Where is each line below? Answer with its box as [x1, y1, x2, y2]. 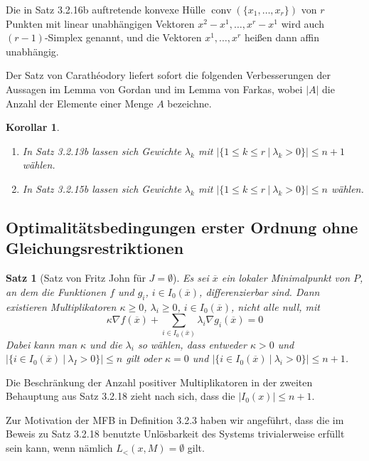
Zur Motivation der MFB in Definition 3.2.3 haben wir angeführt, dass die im [6, 412, 344, 427]
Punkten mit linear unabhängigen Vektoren [6, 16, 195, 31]
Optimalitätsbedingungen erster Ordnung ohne [6, 216, 358, 238]
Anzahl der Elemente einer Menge [6, 95, 154, 110]
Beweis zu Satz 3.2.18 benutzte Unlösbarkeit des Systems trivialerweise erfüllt [6, 426, 345, 441]
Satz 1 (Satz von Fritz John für [6, 270, 146, 285]
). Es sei [173, 270, 209, 285]
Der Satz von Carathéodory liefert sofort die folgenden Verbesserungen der [6, 68, 331, 83]
